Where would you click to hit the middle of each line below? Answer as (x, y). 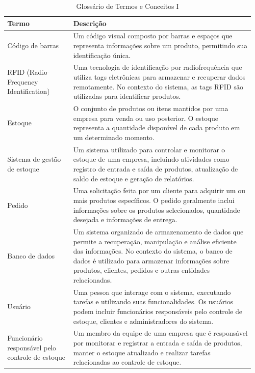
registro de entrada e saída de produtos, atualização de (156, 168)
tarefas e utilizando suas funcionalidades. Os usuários (153, 301)
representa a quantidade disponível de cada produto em (157, 128)
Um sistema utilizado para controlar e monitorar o (149, 149)
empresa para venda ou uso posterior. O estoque (146, 118)
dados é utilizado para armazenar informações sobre (151, 260)
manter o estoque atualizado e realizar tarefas (142, 352)
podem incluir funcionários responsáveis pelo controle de (158, 311)
